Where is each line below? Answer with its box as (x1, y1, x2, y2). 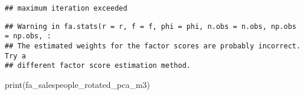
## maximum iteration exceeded (5, 4, 128, 12)
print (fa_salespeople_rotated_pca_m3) (5, 78, 151, 90)
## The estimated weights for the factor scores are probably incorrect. (5, 41, 301, 50)
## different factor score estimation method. (5, 61, 191, 70)
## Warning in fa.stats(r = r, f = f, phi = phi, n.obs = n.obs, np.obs (5, 22, 296, 31)
